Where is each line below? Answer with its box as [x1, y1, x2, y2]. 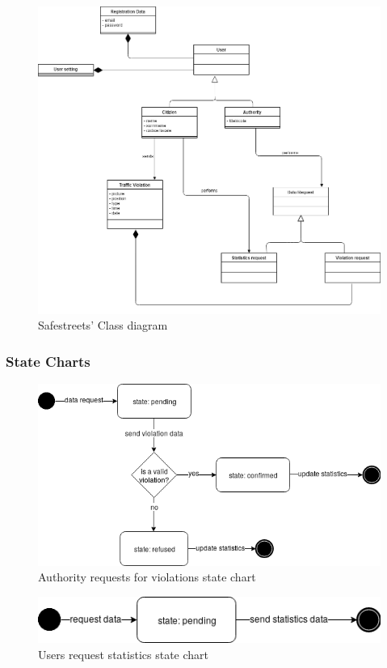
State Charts [6, 351, 90, 371]
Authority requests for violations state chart [38, 568, 256, 585]
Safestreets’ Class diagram [38, 317, 168, 334]
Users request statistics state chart [38, 645, 208, 662]
